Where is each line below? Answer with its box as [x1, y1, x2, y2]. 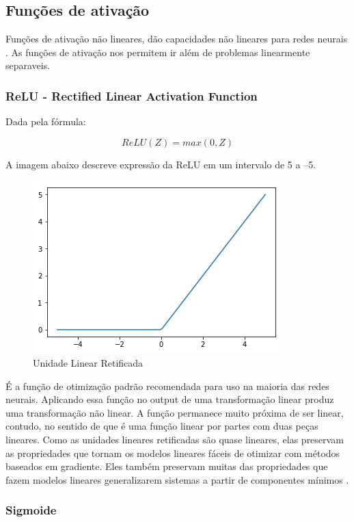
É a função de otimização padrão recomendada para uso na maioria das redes [5, 378, 329, 393]
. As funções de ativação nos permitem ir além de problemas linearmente [5, 44, 310, 59]
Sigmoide [5, 501, 57, 519]
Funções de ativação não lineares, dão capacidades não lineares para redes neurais [5, 31, 348, 46]
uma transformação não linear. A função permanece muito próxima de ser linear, [5, 405, 344, 419]
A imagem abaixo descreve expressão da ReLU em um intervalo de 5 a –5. [5, 157, 316, 171]
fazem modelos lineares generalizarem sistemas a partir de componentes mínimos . [5, 472, 349, 486]
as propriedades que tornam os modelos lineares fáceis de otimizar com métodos [5, 445, 340, 460]
